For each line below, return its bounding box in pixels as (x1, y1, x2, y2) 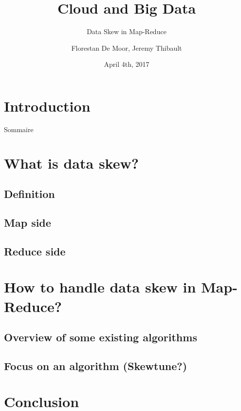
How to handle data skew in (4, 277, 196, 297)
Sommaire (4, 124, 34, 134)
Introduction (4, 96, 91, 116)
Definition (4, 186, 55, 201)
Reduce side (4, 243, 66, 258)
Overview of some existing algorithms (4, 330, 197, 345)
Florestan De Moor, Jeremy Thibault (71, 42, 182, 53)
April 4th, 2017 (104, 59, 149, 69)
